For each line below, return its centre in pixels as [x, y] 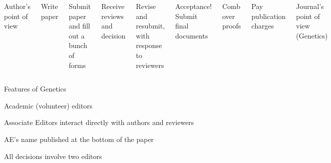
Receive [113, 6]
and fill [79, 26]
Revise [146, 6]
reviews [113, 16]
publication [269, 16]
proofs [232, 26]
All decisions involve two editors [53, 156]
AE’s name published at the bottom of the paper [79, 139]
